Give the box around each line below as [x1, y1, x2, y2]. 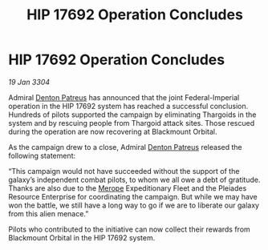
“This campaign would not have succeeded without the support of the [8, 166, 240, 175]
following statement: [8, 151, 76, 160]
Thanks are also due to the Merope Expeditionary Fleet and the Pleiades [8, 183, 247, 193]
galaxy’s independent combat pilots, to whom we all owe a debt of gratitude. [8, 175, 261, 184]
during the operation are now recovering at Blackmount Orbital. [8, 127, 218, 136]
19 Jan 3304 [8, 77, 51, 87]
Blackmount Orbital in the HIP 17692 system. [8, 232, 156, 242]
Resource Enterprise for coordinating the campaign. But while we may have [8, 192, 258, 201]
